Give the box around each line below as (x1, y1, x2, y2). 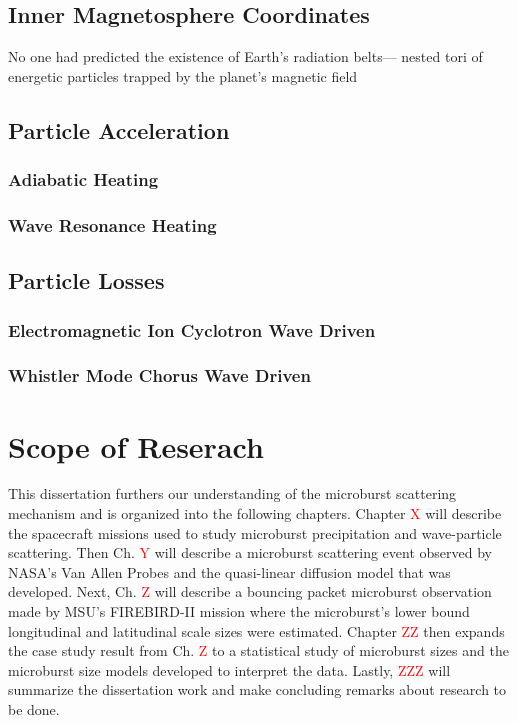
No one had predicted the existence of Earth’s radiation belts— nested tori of (8, 46, 483, 67)
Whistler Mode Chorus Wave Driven (8, 363, 311, 388)
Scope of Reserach (8, 425, 264, 466)
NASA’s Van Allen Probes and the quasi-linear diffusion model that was (8, 561, 451, 582)
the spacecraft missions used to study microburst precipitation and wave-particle (8, 522, 502, 543)
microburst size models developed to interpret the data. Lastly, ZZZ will (8, 659, 451, 680)
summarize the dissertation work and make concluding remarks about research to (8, 679, 507, 700)
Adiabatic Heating (8, 167, 159, 192)
